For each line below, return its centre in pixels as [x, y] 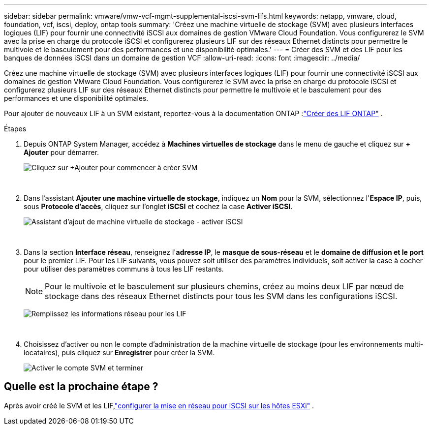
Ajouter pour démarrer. [61, 152]
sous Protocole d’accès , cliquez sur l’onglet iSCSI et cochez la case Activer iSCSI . [158, 206]
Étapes [15, 129]
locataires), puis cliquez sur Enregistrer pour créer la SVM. [119, 352]
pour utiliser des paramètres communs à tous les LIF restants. [124, 269]
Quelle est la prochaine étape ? [81, 387]
